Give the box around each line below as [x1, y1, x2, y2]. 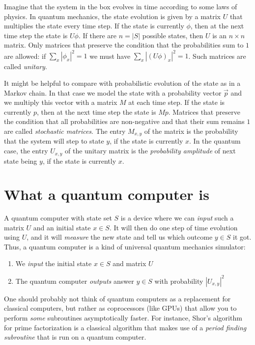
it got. [233, 232, 252, 242]
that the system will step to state [4, 136, 104, 146]
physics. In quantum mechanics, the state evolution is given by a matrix [4, 11, 221, 21]
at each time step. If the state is [128, 97, 225, 107]
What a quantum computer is [4, 184, 209, 204]
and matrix [113, 258, 146, 268]
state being [4, 155, 37, 166]
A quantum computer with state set [4, 213, 112, 223]
